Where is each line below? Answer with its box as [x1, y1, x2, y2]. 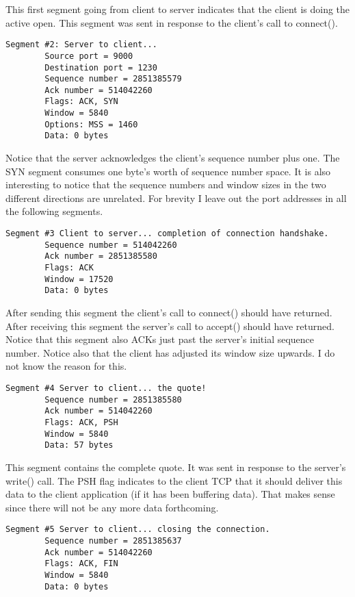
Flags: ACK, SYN [44, 97, 118, 107]
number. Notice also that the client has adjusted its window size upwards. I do [5, 345, 335, 359]
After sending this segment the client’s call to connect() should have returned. [5, 305, 332, 319]
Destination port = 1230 [44, 62, 157, 73]
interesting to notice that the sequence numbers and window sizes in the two [5, 177, 326, 192]
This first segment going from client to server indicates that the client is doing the [5, 2, 350, 16]
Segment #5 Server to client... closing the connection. [5, 524, 270, 535]
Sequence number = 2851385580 [44, 394, 182, 405]
